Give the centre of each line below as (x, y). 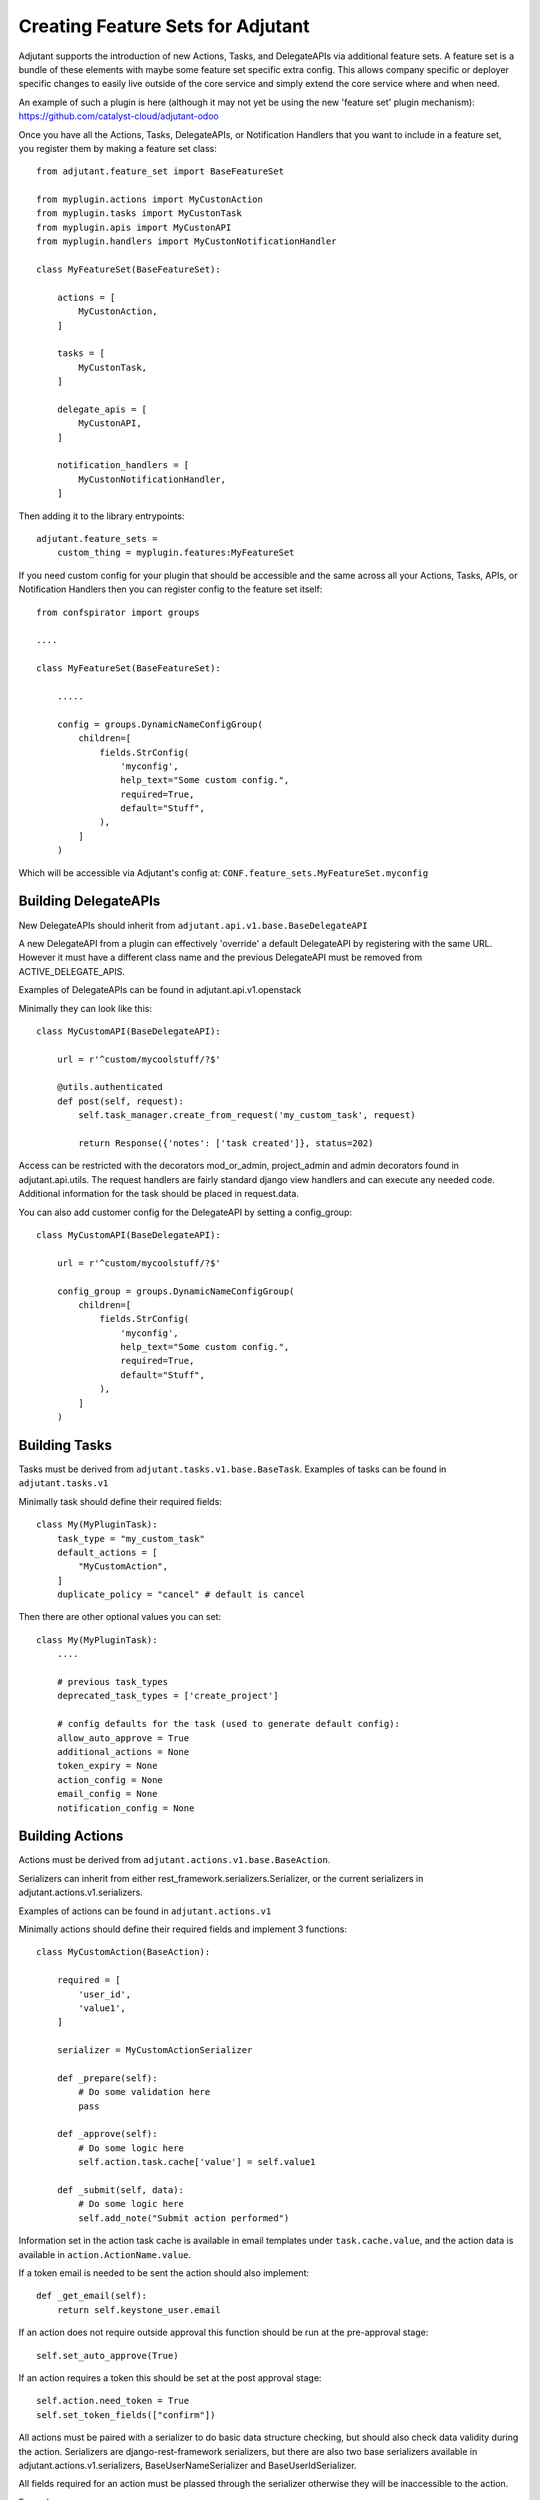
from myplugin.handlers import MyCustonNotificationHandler (186, 241)
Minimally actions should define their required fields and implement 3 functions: (183, 1929)
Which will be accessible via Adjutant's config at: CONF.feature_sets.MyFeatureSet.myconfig (223, 872)
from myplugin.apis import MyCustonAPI (134, 227)
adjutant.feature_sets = (97, 539)
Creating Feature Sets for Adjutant (164, 26)
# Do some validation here (144, 2092)
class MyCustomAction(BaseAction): (123, 1952)
